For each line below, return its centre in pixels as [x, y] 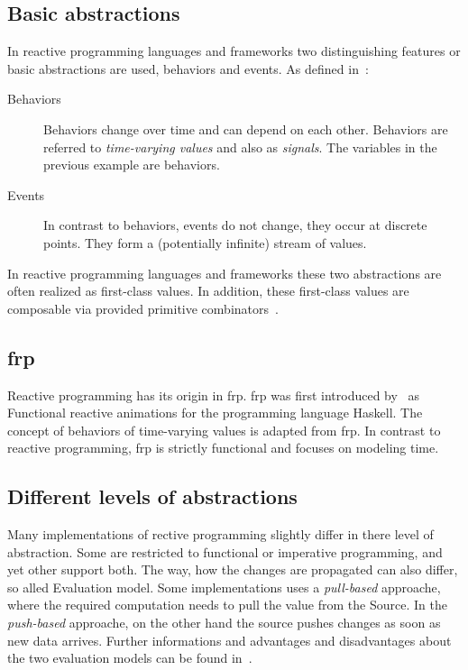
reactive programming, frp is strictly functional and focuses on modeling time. [223, 448]
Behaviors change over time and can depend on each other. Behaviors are [246, 128]
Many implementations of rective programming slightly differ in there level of [220, 534]
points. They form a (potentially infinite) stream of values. [205, 242]
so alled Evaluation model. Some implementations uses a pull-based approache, [224, 587]
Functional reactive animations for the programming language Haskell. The [215, 413]
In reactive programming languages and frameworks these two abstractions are [225, 273]
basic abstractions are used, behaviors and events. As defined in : [188, 68]
